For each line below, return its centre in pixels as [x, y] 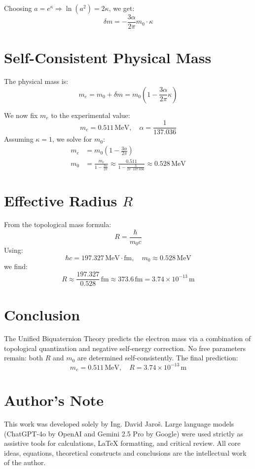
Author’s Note [54, 400]
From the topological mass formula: [58, 224]
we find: [16, 266]
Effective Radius [61, 201]
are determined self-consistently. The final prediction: [158, 358]
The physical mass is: [36, 81]
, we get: [122, 8]
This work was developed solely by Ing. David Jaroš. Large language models [119, 424]
